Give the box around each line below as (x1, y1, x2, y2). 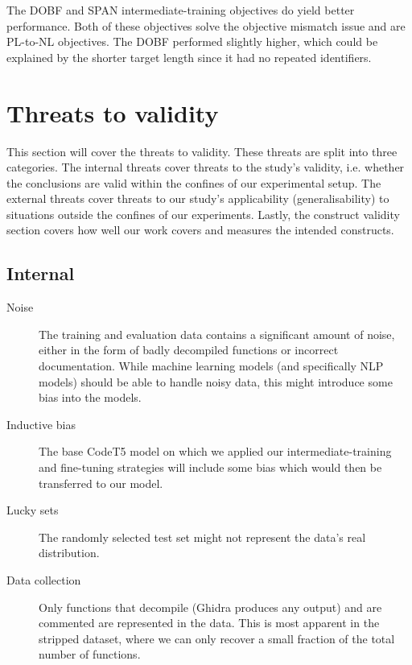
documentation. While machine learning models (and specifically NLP (39, 357, 384, 374)
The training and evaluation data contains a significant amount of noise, (39, 325, 395, 342)
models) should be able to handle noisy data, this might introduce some (39, 373, 393, 390)
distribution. (39, 544, 100, 561)
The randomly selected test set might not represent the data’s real (39, 528, 366, 545)
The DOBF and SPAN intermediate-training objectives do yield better (6, 2, 355, 18)
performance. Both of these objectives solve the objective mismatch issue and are (6, 17, 406, 34)
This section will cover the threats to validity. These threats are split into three (6, 142, 398, 159)
